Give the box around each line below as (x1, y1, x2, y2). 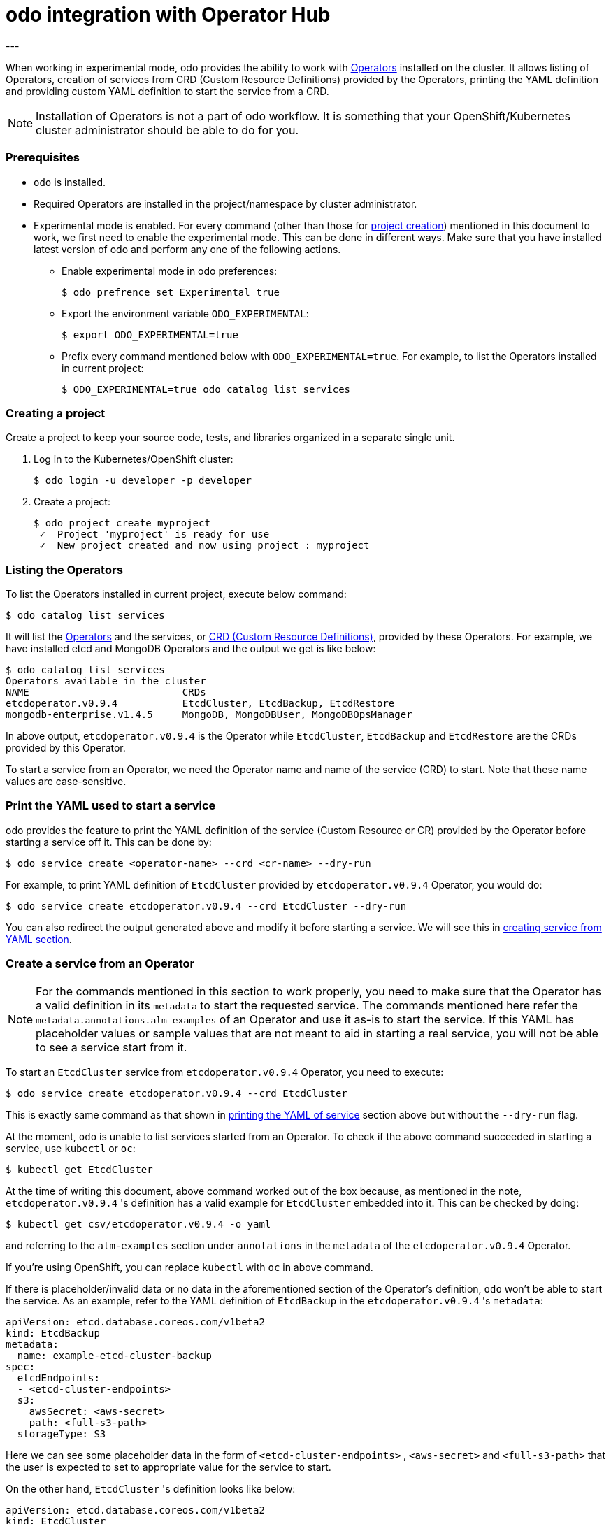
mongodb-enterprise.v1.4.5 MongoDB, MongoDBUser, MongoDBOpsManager (6, 709, 412, 720)
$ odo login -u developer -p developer (34, 475, 252, 487)
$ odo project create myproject (34, 517, 210, 529)
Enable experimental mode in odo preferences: (62, 264, 278, 277)
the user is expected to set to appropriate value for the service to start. (6, 1460, 331, 1473)
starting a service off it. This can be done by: (6, 835, 212, 848)
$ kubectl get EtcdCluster (6, 1163, 153, 1175)
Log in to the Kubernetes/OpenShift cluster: (34, 453, 233, 466)
